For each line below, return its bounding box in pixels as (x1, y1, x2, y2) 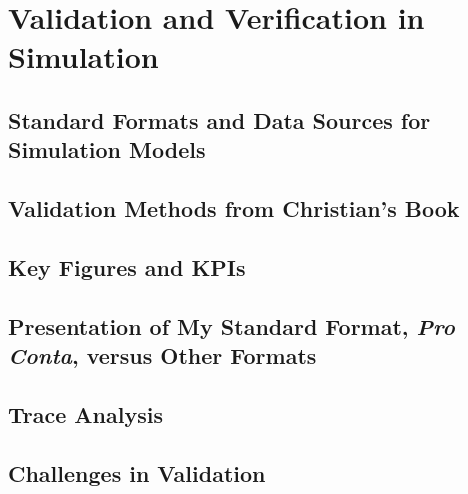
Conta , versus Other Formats (8, 340, 317, 371)
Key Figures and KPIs (8, 251, 246, 282)
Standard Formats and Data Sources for (8, 104, 431, 135)
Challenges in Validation (8, 457, 266, 488)
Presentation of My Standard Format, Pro (8, 310, 455, 341)
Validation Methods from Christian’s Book (8, 193, 460, 224)
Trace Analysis (8, 398, 163, 429)
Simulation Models (8, 134, 206, 165)
